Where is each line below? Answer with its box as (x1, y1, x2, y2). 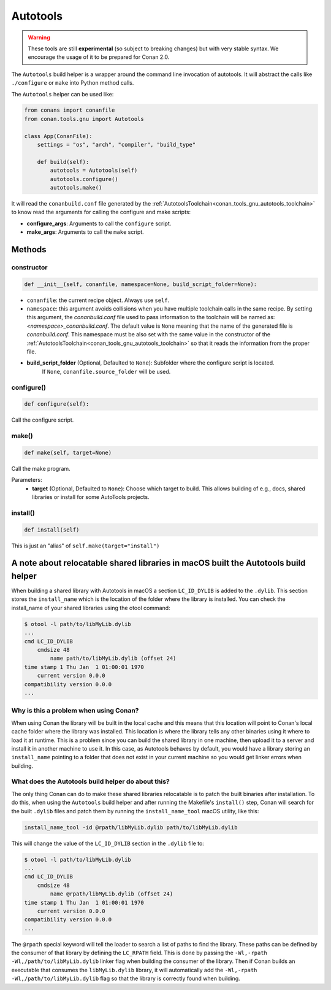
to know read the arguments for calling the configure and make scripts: (11, 209, 191, 216)
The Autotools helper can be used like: (11, 90, 114, 98)
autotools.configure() (50, 176, 119, 182)
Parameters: (11, 476, 42, 484)
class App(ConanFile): (24, 133, 93, 139)
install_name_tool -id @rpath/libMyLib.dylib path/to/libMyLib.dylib (24, 824, 238, 831)
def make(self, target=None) (24, 449, 112, 456)
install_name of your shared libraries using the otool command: (11, 604, 171, 611)
